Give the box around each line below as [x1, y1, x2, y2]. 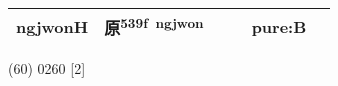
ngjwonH [16, 14, 89, 38]
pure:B [251, 14, 307, 38]
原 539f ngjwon [104, 13, 204, 40]
